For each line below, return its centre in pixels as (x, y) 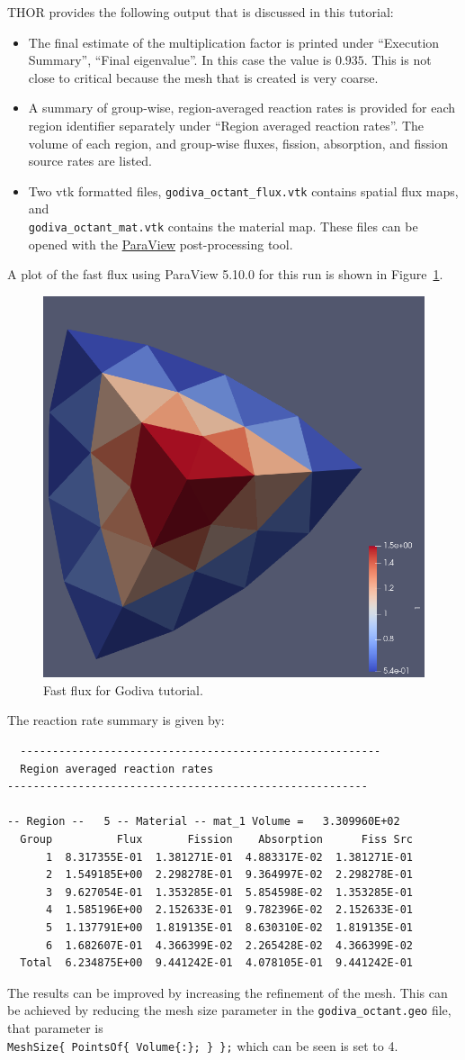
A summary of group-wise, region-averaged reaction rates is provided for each (242, 108)
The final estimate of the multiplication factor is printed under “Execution (234, 42)
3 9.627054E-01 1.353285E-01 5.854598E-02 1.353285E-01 (229, 892)
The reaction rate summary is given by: (116, 720)
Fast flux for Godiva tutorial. (123, 689)
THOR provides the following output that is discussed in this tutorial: (201, 12)
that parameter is (55, 1028)
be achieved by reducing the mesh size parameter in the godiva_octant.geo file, (229, 1010)
